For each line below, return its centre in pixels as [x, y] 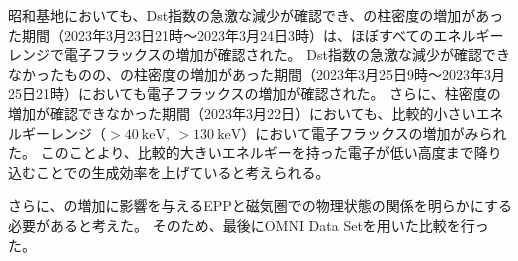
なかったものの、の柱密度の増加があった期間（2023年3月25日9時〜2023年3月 [256, 73]
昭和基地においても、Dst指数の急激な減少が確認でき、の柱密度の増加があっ [256, 15]
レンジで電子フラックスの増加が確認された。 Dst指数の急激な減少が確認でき [259, 54]
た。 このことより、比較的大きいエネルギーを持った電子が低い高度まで [241, 152]
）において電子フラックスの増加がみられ [374, 132]
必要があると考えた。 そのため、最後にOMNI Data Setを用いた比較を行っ [248, 224]
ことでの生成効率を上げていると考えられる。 [182, 171]
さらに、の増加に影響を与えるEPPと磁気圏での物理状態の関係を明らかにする [260, 205]
